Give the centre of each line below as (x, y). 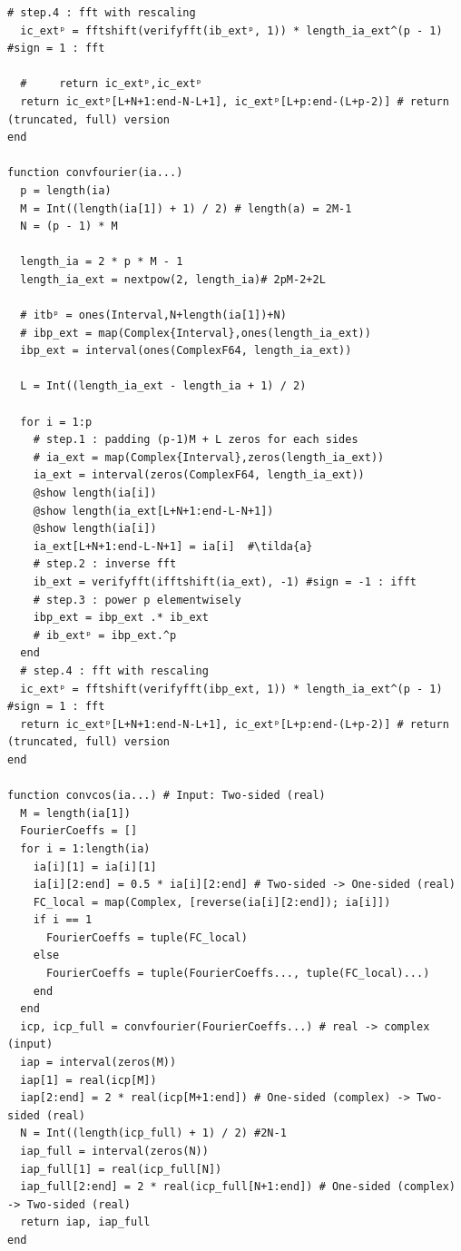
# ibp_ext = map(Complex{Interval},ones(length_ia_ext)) (196, 333)
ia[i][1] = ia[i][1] (95, 867)
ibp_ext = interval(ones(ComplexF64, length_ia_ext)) (186, 351)
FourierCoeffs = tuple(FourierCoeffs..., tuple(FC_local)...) (238, 974)
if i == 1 (63, 920)
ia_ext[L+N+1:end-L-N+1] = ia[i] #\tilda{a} (173, 546)
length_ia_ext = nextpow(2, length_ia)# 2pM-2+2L (173, 279)
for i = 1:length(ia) (85, 848)
